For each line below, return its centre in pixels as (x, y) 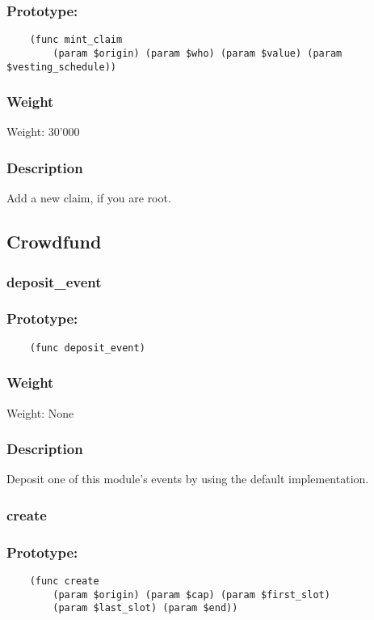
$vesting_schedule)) (62, 67)
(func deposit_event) (87, 348)
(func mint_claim (76, 40)
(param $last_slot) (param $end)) (145, 608)
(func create (64, 581)
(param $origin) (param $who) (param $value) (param (198, 53)
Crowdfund (54, 242)
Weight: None (40, 412)
